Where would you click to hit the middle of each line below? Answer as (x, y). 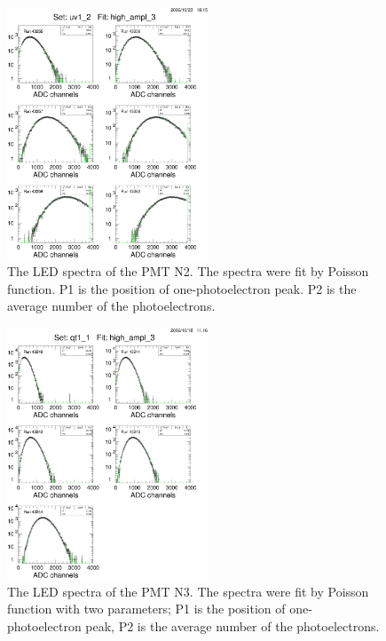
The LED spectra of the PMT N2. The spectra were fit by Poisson (188, 271)
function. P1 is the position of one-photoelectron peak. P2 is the (182, 288)
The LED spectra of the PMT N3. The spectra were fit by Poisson (188, 591)
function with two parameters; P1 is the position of (146, 609)
